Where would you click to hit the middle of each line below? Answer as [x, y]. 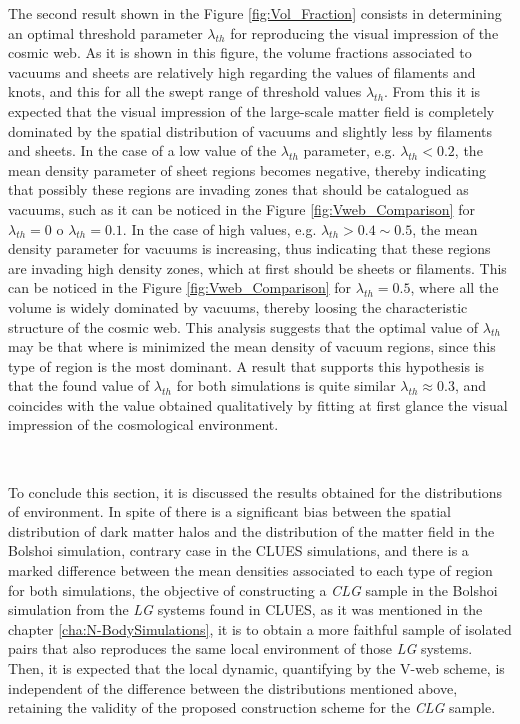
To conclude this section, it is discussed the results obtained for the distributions [255, 491]
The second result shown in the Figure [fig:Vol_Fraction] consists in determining [255, 13]
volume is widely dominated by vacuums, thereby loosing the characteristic [238, 306]
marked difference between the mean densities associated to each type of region [250, 570]
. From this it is [432, 91]
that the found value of [79, 385]
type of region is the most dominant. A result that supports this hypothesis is [246, 365]
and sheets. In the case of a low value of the [142, 150]
